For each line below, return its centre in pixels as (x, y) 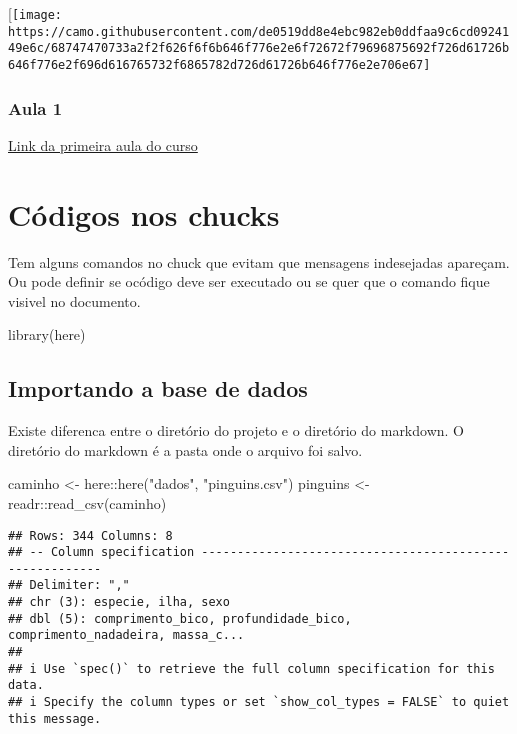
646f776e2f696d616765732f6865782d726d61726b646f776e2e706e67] (219, 64)
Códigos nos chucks (144, 213)
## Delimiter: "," (69, 585)
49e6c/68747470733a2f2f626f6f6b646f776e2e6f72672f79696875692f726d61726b (259, 48)
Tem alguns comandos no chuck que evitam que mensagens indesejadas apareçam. (259, 261)
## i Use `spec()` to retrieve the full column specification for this (251, 668)
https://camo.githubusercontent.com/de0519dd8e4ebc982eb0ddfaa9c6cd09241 (259, 31)
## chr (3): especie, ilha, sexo (119, 602)
